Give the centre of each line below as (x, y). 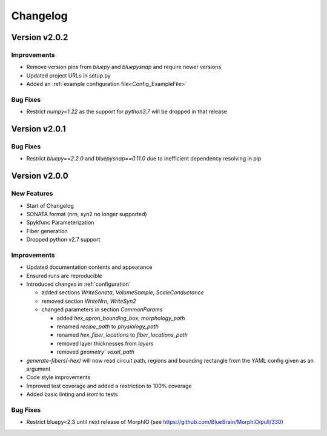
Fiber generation (47, 231)
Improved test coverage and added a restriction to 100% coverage (109, 386)
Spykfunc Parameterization (60, 223)
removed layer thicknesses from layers (105, 343)
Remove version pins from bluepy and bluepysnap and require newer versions (124, 67)
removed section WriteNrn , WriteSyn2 (89, 301)
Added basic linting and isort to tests (72, 394)
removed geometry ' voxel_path (95, 352)
